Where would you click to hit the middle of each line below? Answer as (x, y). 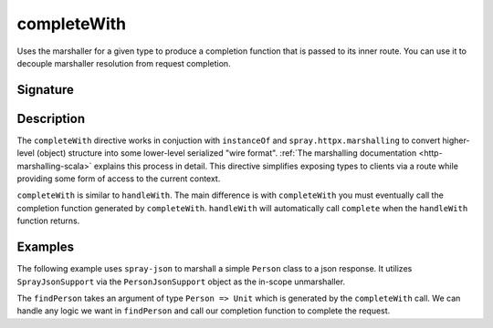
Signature (46, 90)
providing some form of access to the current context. (119, 179)
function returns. (48, 221)
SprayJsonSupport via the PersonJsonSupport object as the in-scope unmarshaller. (181, 282)
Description (51, 118)
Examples (46, 247)
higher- (456, 140)
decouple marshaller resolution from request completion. (124, 63)
